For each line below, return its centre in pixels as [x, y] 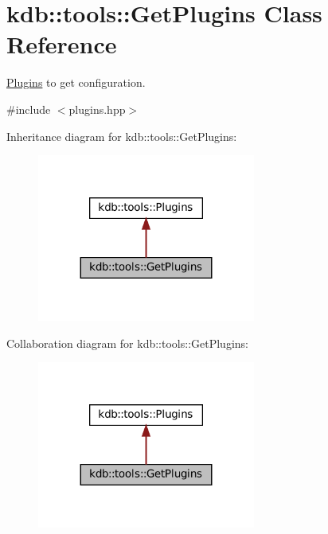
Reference [62, 44]
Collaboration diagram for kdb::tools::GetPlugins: [127, 343]
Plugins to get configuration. [76, 82]
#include [29, 109]
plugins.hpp [97, 109]
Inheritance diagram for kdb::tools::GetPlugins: [122, 136]
